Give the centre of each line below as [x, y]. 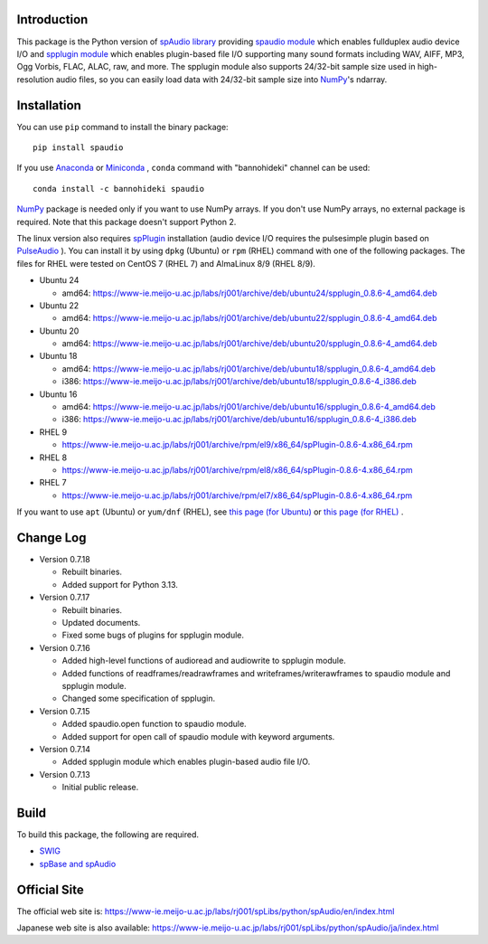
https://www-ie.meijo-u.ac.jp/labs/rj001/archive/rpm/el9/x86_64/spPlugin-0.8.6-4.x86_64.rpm [237, 445]
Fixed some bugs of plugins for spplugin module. [153, 635]
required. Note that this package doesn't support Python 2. [127, 222]
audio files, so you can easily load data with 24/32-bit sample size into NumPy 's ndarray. [221, 79]
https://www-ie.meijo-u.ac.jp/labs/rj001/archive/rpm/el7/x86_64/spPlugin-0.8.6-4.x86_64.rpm [237, 495]
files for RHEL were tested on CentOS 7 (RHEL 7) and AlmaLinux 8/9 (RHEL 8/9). [166, 263]
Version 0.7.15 [65, 711]
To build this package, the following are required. [108, 834]
